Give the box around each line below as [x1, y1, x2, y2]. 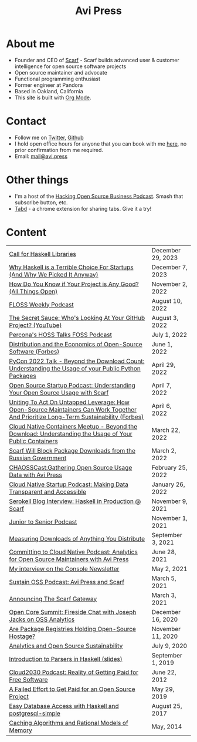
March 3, [151, 591, 177, 599]
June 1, [151, 340, 173, 348]
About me [6, 37, 55, 50]
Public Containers [9, 437, 58, 445]
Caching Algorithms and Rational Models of [9, 719, 128, 727]
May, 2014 [151, 722, 182, 730]
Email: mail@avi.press [14, 153, 68, 160]
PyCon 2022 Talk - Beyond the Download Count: [9, 357, 145, 365]
